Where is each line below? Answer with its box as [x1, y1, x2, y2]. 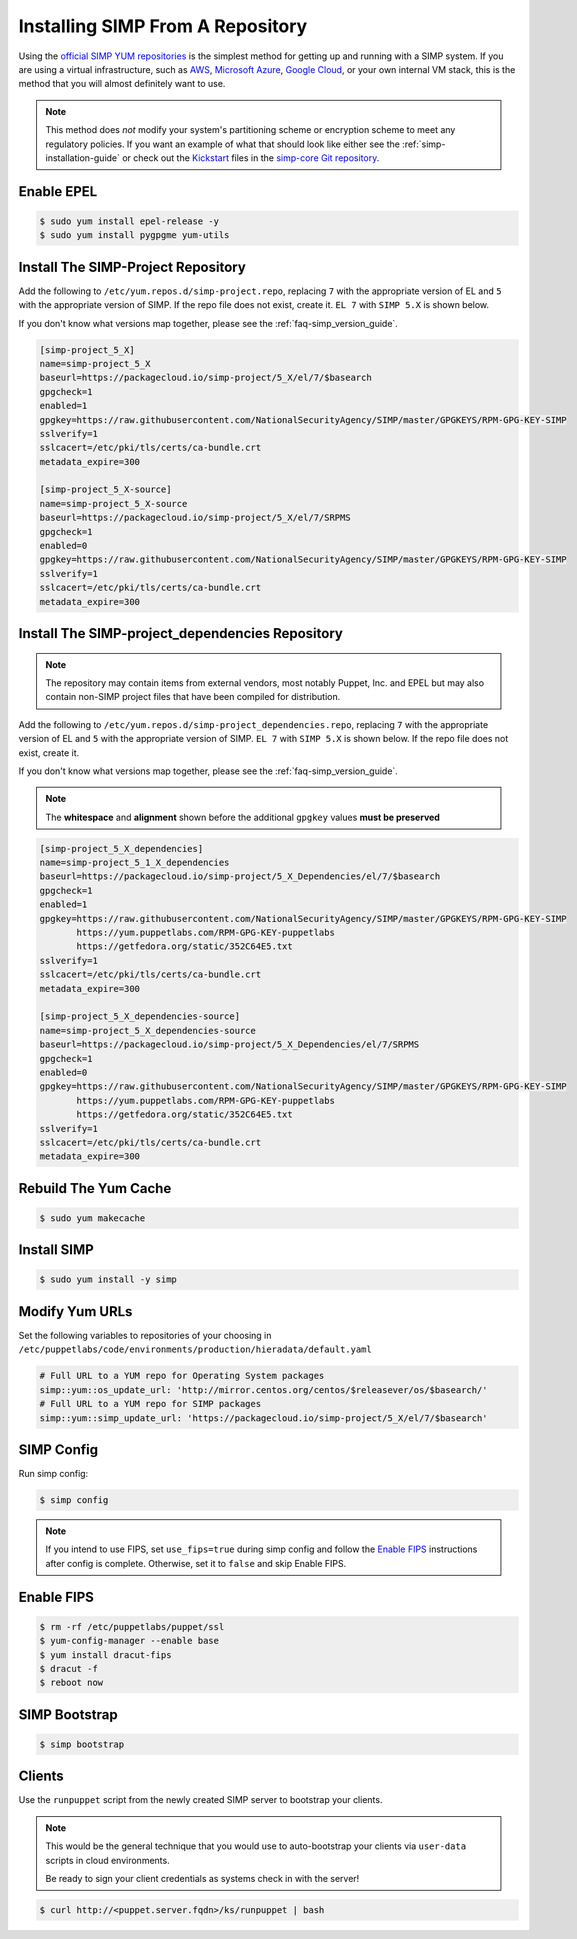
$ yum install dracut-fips [39, 1649, 172, 1660]
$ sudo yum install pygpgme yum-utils [39, 230, 230, 241]
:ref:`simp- [401, 138, 446, 150]
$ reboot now [39, 1677, 104, 1689]
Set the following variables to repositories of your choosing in [18, 1329, 272, 1341]
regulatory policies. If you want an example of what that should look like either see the [45, 138, 400, 150]
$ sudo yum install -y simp [39, 1274, 177, 1285]
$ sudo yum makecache [39, 1212, 146, 1224]
